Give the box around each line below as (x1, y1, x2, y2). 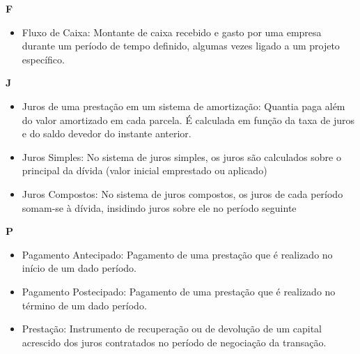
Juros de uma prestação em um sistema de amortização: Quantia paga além (22, 98, 345, 113)
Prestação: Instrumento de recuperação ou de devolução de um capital (22, 321, 322, 336)
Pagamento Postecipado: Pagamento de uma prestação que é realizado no (22, 284, 336, 298)
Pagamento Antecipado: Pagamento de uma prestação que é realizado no (22, 247, 333, 261)
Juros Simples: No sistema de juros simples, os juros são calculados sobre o (22, 149, 341, 164)
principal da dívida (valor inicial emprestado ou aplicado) (22, 163, 267, 178)
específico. (22, 52, 65, 66)
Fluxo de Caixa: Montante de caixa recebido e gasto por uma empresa (22, 24, 322, 39)
